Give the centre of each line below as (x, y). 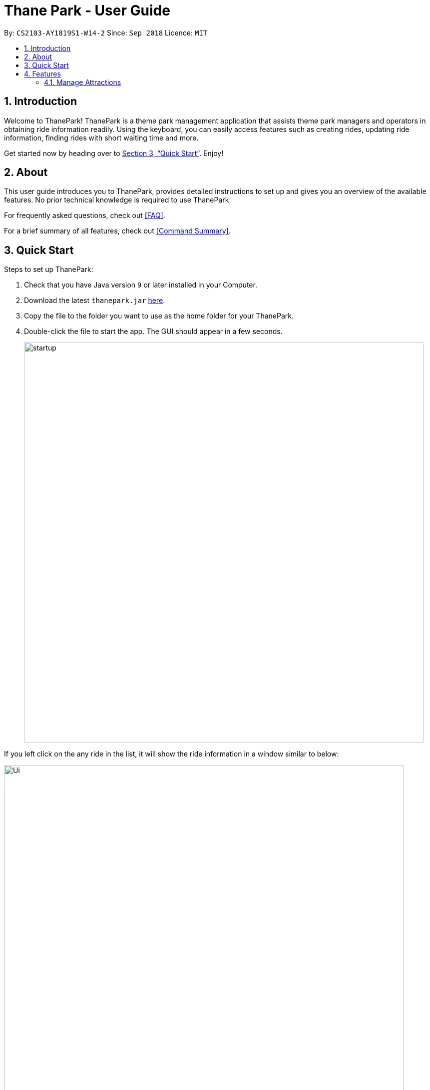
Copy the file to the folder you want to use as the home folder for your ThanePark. (159, 316)
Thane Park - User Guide (87, 10)
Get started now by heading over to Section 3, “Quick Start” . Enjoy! (114, 153)
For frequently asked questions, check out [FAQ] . (85, 215)
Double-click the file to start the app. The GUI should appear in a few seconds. (153, 331)
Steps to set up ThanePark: (49, 269)
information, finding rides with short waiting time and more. (101, 137)
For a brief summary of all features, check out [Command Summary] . (117, 231)
